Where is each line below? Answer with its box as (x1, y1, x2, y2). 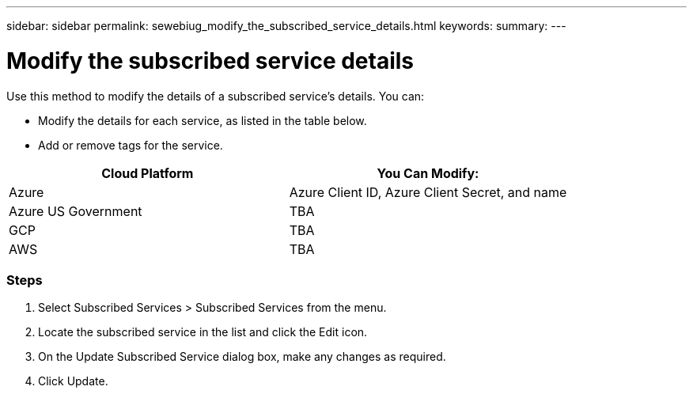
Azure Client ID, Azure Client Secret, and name (289, 184, 567, 200)
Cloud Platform (101, 165, 194, 181)
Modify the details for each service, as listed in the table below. (38, 113, 367, 127)
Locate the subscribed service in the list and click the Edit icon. (38, 325, 368, 339)
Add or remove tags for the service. (38, 138, 223, 152)
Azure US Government (9, 203, 142, 219)
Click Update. (38, 374, 108, 388)
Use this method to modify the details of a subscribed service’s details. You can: (6, 89, 425, 103)
